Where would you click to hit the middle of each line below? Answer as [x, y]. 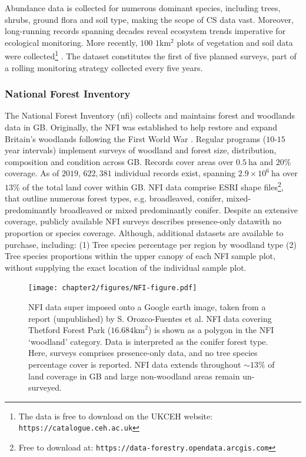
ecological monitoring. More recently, [71, 42]
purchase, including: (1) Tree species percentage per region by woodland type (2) [151, 244]
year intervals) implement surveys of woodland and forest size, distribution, [141, 150]
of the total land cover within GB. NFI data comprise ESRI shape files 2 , [153, 186]
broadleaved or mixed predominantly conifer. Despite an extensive [179, 209]
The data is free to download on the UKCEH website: [116, 416]
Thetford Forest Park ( [70, 330]
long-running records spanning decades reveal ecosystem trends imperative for [145, 31]
